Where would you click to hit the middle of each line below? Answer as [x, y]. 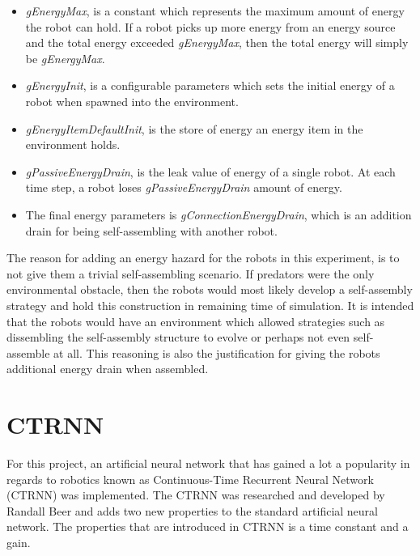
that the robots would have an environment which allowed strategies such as [196, 321]
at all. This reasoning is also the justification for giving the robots [217, 352]
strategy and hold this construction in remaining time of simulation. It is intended [210, 305]
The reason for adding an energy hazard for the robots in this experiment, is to [203, 258]
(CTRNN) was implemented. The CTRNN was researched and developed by [196, 495]
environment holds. [73, 144]
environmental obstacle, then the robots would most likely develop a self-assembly [210, 289]
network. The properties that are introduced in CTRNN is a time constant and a [208, 526]
